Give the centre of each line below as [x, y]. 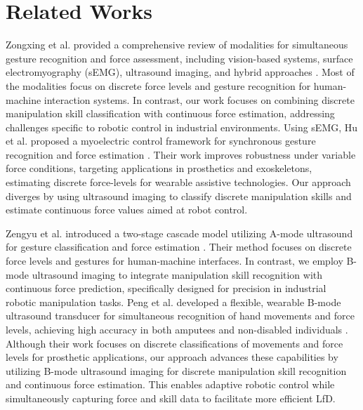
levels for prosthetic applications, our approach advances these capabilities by [172, 357]
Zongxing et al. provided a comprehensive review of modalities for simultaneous [177, 45]
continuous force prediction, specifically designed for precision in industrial [166, 288]
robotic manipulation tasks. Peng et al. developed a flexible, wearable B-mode [173, 302]
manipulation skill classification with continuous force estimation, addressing [170, 113]
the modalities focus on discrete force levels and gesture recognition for [158, 85]
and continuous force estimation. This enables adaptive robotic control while [170, 384]
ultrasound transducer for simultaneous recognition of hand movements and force [180, 316]
